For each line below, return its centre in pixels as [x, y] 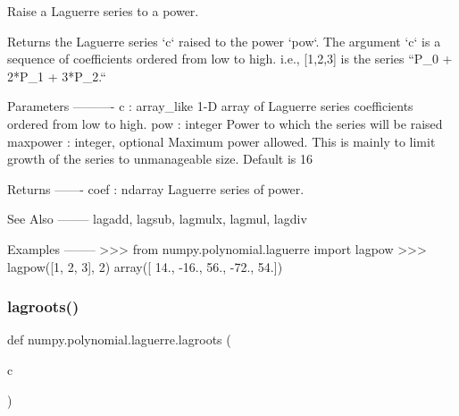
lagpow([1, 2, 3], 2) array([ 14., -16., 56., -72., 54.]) [145, 266]
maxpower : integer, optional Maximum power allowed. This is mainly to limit [221, 141]
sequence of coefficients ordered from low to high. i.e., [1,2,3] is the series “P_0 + [230, 59]
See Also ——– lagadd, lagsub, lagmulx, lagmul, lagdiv [157, 219]
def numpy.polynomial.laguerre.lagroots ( [119, 340]
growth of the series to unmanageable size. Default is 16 [160, 159]
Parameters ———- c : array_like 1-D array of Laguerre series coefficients [210, 106]
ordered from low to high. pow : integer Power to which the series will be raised [225, 123]
